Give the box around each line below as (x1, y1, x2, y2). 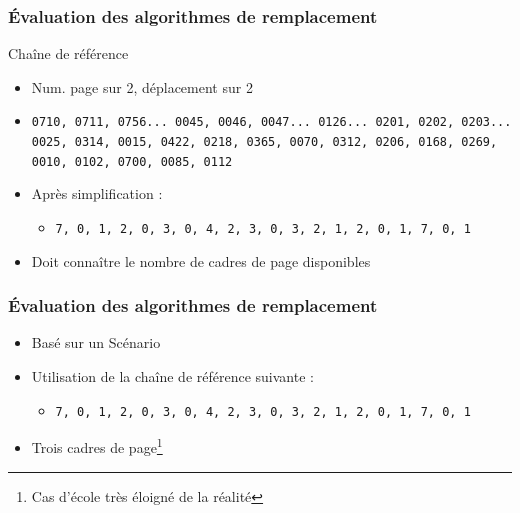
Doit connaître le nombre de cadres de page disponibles (31, 250, 371, 271)
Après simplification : (31, 183, 163, 204)
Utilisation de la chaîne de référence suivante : (31, 366, 314, 387)
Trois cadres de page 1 (31, 434, 163, 457)
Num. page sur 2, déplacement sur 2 (31, 76, 253, 97)
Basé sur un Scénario (31, 332, 161, 353)
